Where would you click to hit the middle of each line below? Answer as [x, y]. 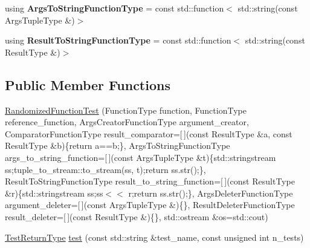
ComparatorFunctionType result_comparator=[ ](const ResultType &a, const [149, 133]
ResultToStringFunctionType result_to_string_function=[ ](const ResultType [150, 181]
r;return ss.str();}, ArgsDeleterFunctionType [211, 193]
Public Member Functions [88, 84]
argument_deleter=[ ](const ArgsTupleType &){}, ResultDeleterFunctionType [150, 205]
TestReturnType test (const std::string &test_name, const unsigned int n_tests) [154, 237]
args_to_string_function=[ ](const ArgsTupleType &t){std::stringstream [140, 157]
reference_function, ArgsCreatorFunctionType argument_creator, [127, 122]
